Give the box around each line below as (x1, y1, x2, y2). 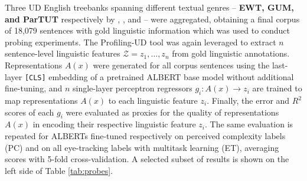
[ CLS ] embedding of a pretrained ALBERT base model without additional (24, 70, 294, 83)
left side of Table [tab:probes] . (5, 164, 113, 176)
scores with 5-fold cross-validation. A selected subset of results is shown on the (5, 153, 289, 165)
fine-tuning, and (5, 82, 63, 94)
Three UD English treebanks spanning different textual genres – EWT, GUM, (5, 1, 294, 13)
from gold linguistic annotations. (172, 47, 290, 60)
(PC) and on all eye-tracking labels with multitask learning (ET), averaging (5, 141, 279, 153)
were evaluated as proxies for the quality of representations (66, 106, 279, 118)
